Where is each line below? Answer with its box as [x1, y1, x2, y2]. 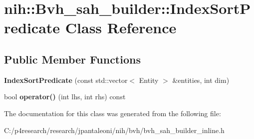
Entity [139, 74, 159, 85]
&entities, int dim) [172, 74, 230, 85]
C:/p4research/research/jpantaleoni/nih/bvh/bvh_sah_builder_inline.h [4, 125, 225, 135]
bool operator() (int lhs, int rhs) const [4, 91, 126, 102]
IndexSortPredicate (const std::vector [4, 74, 128, 85]
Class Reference [65, 17, 177, 38]
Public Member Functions [4, 51, 141, 67]
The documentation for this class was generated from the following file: [4, 108, 221, 118]
